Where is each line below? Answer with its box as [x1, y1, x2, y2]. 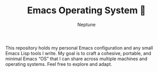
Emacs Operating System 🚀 [27, 5, 146, 16]
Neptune [77, 21, 96, 28]
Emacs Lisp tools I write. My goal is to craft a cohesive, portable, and [5, 50, 152, 56]
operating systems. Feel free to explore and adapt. [5, 61, 112, 67]
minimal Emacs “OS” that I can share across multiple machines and [5, 56, 148, 62]
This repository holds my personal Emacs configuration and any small [5, 44, 153, 51]
